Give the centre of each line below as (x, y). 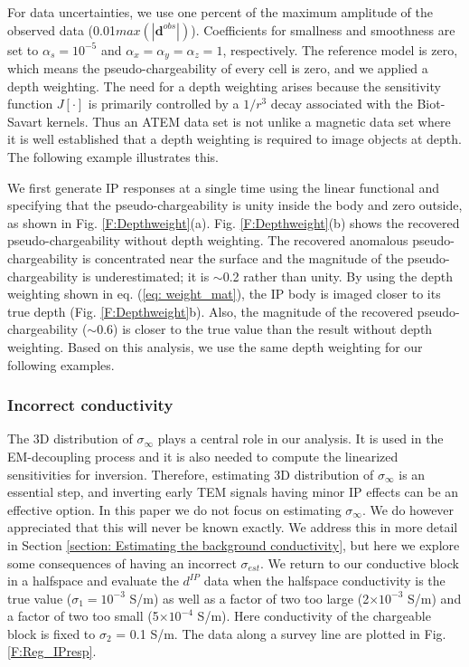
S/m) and (435, 598)
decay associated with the (342, 104)
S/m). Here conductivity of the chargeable (314, 616)
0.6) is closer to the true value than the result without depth (265, 329)
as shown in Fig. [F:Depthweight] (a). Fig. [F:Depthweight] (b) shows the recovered (234, 222)
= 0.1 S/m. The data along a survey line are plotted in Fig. (281, 633)
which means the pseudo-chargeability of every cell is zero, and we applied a (218, 68)
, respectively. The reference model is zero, (340, 49)
